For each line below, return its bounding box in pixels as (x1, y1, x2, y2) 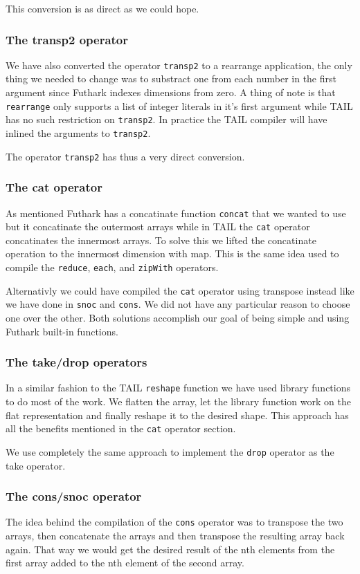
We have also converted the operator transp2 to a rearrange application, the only (6, 57, 352, 72)
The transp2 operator (6, 30, 129, 48)
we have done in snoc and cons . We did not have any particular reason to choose (6, 297, 350, 311)
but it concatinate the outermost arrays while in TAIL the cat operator (6, 219, 310, 234)
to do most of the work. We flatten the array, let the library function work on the (6, 394, 351, 409)
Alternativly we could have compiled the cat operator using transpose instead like (6, 283, 354, 297)
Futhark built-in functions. (6, 324, 118, 338)
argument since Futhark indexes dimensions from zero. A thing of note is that (6, 85, 336, 100)
